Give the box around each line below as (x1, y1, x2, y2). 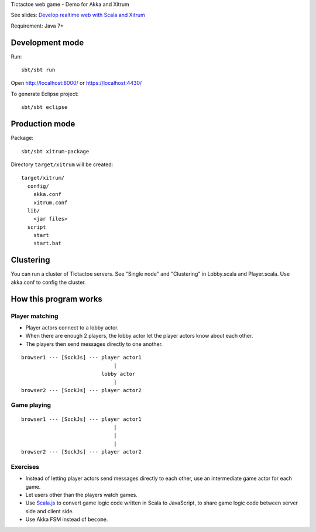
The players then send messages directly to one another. (25, 340, 163, 348)
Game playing (11, 401, 51, 409)
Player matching (11, 312, 59, 320)
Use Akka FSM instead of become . (25, 516, 108, 523)
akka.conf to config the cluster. (11, 279, 86, 286)
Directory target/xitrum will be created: (11, 161, 114, 168)
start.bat (33, 240, 61, 247)
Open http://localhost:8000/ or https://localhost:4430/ (11, 80, 142, 87)
